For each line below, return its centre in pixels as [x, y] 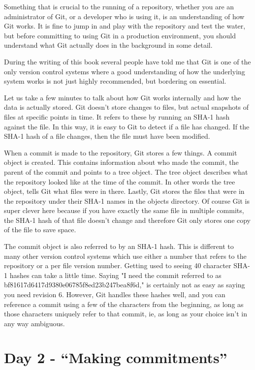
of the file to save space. [40, 230]
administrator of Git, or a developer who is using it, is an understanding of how [124, 16]
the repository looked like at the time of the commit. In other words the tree [120, 181]
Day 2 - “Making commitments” [116, 357]
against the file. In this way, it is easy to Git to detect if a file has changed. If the [127, 126]
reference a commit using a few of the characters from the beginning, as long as [124, 304]
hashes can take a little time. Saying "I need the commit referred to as [115, 275]
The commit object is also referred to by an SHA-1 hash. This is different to [119, 246]
